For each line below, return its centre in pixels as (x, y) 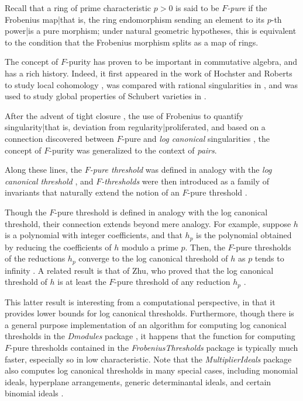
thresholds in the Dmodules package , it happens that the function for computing (150, 336)
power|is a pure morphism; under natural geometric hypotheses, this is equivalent (151, 31)
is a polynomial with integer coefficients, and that (94, 235)
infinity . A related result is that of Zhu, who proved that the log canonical (139, 270)
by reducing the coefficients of (58, 247)
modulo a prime (150, 247)
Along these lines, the (43, 170)
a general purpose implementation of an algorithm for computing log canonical (146, 324)
